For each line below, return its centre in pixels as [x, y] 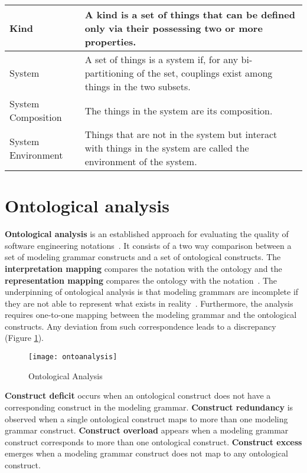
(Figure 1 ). [24, 338]
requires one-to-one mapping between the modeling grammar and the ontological [151, 315]
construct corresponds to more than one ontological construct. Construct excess [153, 441]
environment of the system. [141, 161]
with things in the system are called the [167, 148]
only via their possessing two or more [174, 28]
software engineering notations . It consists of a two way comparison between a [148, 245]
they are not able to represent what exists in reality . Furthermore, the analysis [149, 303]
